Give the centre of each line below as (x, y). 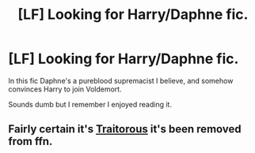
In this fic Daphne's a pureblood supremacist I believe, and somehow (121, 80)
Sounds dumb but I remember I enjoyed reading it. (90, 104)
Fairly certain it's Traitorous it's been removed (125, 129)
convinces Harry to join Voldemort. (65, 89)
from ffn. (30, 142)
